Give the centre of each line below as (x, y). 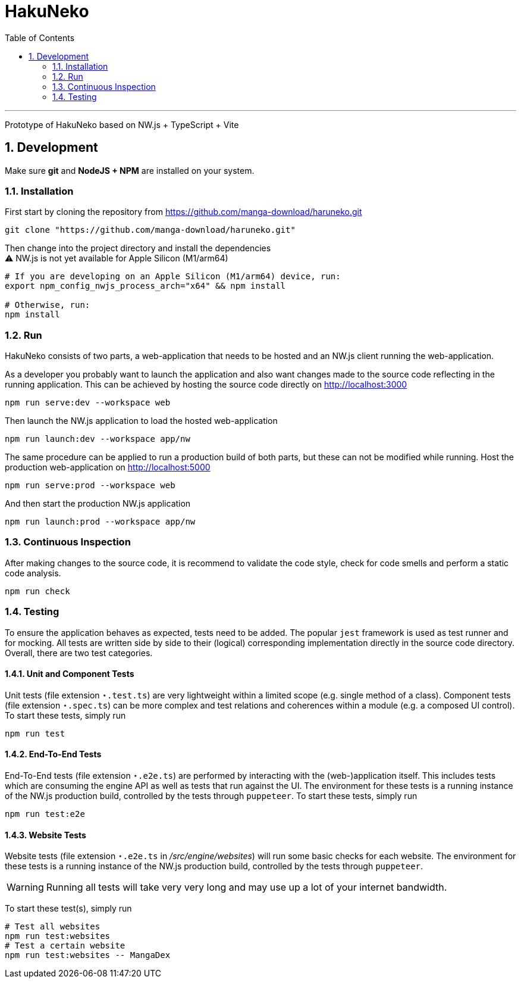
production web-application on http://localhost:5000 (108, 467)
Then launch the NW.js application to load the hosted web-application (141, 421)
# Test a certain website (65, 946)
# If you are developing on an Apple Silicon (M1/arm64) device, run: (173, 277)
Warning (25, 887)
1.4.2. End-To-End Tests (53, 754)
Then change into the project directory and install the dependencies (138, 248)
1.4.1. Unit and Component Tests (70, 674)
